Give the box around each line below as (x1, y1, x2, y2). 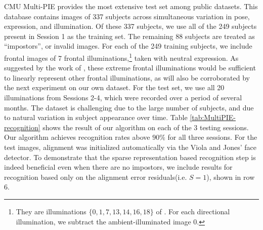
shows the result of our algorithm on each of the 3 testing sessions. (42, 122, 249, 132)
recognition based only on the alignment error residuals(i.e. (4, 171, 187, 182)
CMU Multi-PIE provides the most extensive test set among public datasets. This (4, 1, 258, 11)
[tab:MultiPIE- (190, 112, 236, 123)
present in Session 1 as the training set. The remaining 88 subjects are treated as (4, 30, 255, 41)
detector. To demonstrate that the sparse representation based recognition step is (4, 151, 256, 162)
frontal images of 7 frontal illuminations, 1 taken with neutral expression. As (4, 51, 239, 63)
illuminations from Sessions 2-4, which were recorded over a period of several (4, 92, 242, 102)
